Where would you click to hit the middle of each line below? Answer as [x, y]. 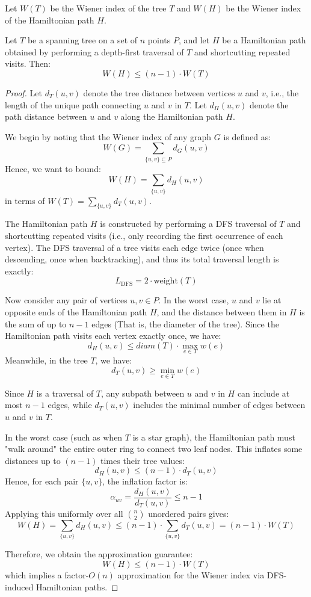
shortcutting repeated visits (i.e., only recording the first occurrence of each [144, 235]
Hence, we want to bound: [53, 168]
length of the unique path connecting [73, 104]
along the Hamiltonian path [172, 116]
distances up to [33, 460]
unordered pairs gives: [189, 513]
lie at [272, 300]
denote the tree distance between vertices [159, 92]
